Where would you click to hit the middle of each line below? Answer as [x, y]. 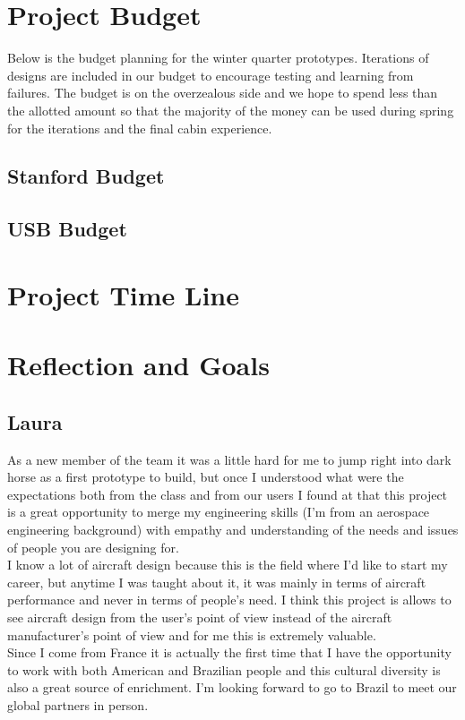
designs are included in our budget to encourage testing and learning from [211, 75]
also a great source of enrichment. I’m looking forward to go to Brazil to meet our [232, 687]
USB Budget [67, 229]
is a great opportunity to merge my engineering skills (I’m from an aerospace [219, 512]
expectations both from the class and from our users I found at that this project [228, 494]
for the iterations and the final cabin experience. [140, 128]
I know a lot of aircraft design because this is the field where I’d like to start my [228, 565]
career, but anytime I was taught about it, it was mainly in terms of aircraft [217, 582]
